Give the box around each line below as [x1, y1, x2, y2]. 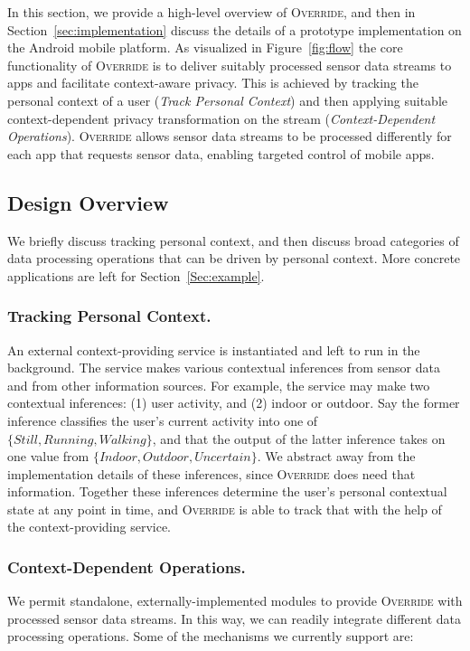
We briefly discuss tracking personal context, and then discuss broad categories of [7, 231, 459, 250]
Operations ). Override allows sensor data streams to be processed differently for [7, 127, 452, 146]
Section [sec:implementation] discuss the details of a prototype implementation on [7, 20, 462, 39]
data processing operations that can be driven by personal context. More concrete [7, 249, 461, 268]
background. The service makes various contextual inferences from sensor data [7, 358, 440, 377]
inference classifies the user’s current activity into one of [7, 410, 318, 429]
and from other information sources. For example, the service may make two [7, 375, 430, 394]
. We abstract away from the [257, 447, 416, 466]
